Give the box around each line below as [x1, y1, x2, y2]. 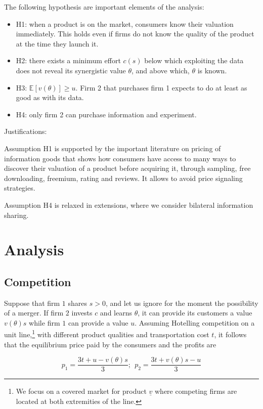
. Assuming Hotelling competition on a [135, 317, 255, 328]
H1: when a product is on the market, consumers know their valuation [16, 18, 234, 29]
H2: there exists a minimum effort [16, 55, 121, 66]
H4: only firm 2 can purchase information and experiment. [16, 109, 197, 119]
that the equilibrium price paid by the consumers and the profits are [4, 339, 216, 349]
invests [71, 307, 93, 318]
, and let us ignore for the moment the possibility [105, 297, 258, 308]
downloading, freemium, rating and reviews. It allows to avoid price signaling [4, 172, 243, 183]
